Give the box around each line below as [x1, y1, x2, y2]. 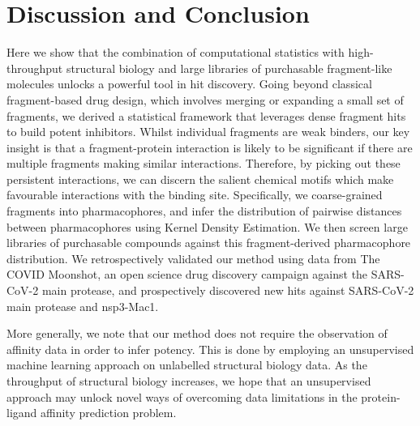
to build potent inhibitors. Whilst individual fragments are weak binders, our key [6, 123, 410, 140]
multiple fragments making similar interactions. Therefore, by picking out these [6, 155, 401, 172]
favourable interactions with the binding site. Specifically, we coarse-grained [6, 186, 383, 203]
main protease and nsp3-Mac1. [6, 297, 159, 314]
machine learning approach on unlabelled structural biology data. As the [6, 356, 367, 373]
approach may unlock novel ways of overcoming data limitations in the [6, 388, 358, 405]
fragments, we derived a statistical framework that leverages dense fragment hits [6, 107, 406, 124]
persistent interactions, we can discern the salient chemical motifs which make [6, 170, 394, 187]
